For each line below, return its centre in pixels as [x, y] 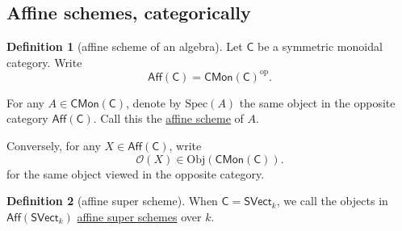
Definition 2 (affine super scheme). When [112, 201]
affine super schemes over [139, 216]
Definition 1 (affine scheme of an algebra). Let [125, 46]
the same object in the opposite [317, 102]
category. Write [44, 62]
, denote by [154, 102]
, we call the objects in [332, 201]
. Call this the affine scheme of [168, 118]
